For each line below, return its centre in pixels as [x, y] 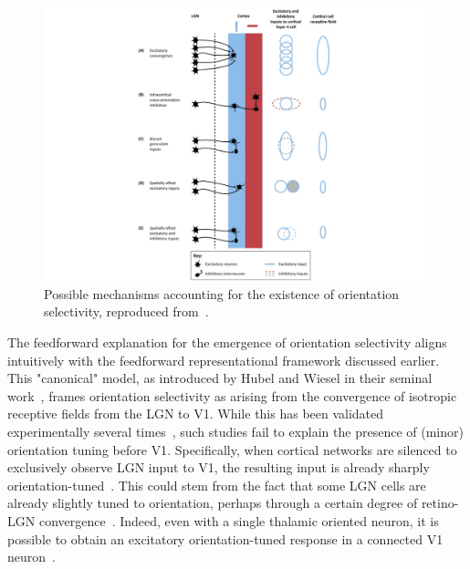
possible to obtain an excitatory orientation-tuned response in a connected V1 [225, 538]
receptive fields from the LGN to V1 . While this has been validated [196, 414]
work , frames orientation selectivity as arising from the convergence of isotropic [232, 395]
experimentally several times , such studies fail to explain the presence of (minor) [235, 431]
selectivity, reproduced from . [126, 311]
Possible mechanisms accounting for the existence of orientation [222, 293]
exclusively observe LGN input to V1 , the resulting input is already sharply [219, 467]
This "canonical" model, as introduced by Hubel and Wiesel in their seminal [220, 378]
